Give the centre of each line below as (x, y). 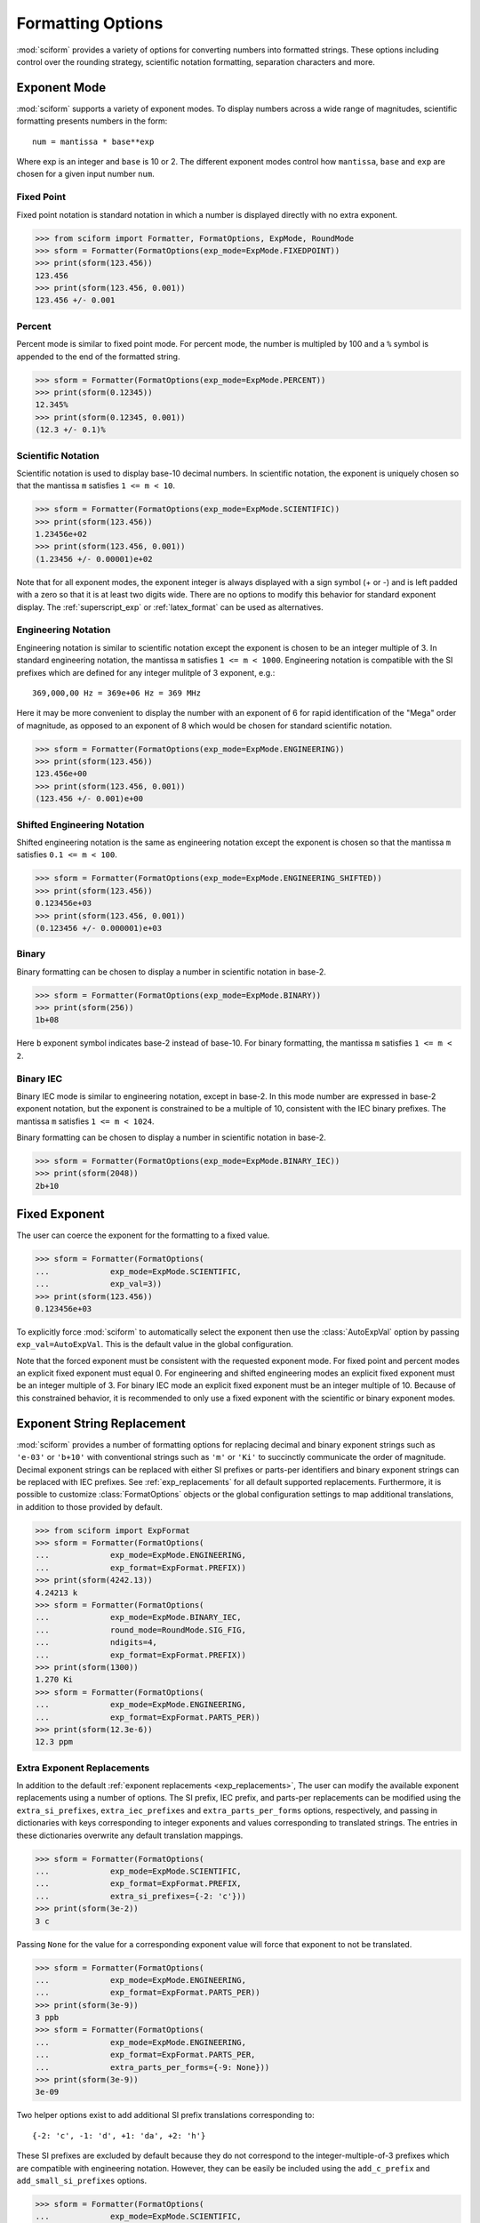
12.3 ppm (54, 1742)
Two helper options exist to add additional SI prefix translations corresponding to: (165, 2115)
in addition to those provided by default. (90, 1506)
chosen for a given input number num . (85, 174)
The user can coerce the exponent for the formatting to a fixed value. (143, 1235)
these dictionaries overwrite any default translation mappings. (130, 1835)
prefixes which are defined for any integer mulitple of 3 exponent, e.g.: (146, 672)
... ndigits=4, (96, 1642)
